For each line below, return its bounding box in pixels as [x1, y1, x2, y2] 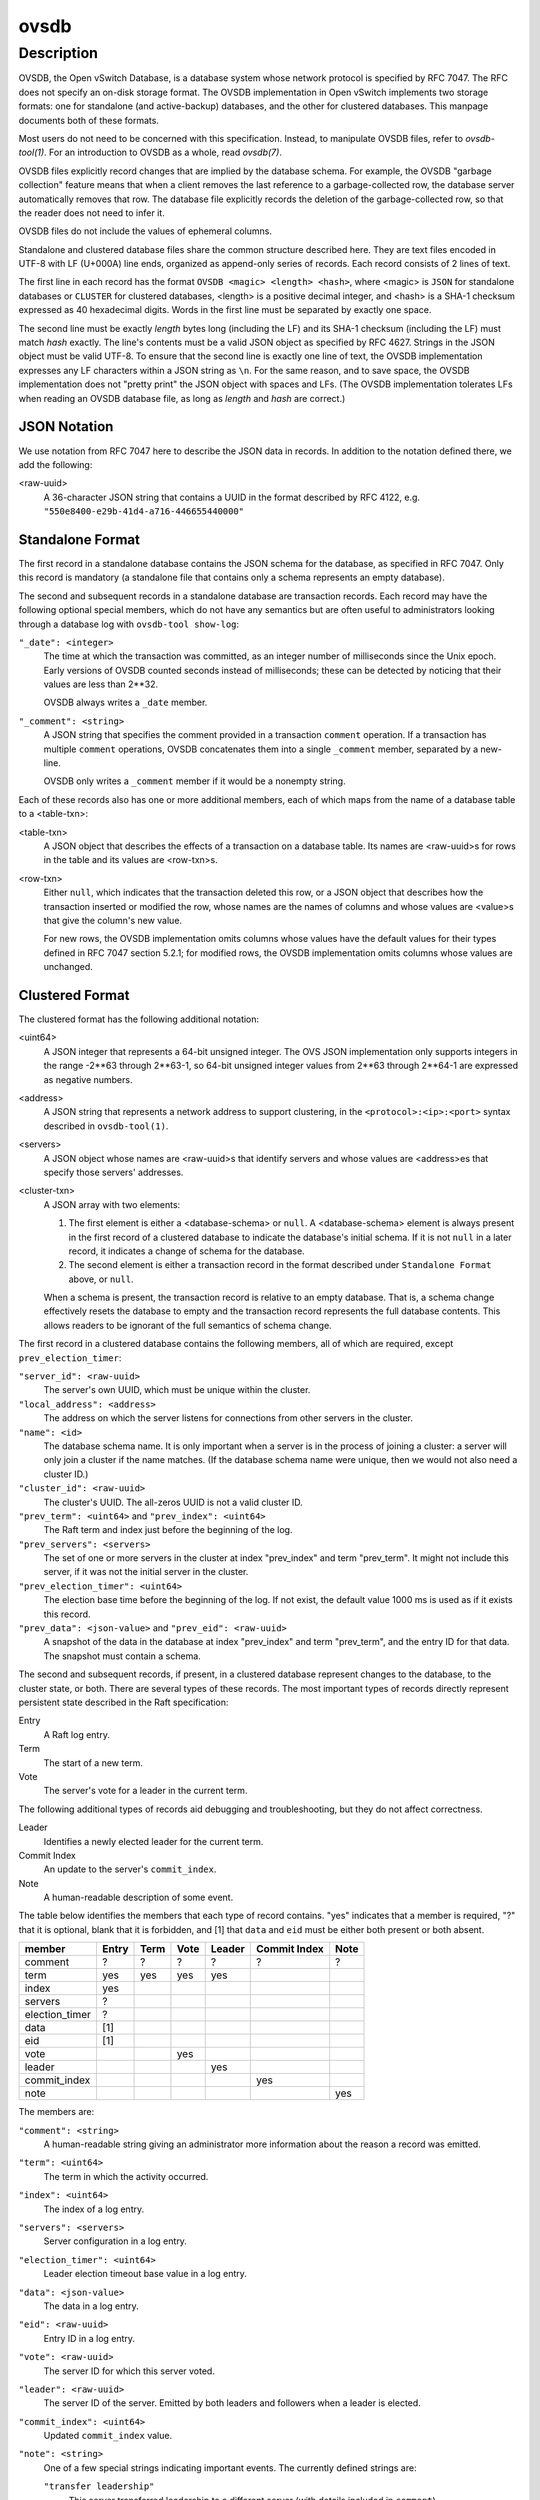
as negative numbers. [43, 1073, 133, 1085]
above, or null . [68, 1273, 134, 1285]
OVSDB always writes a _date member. [43, 696, 208, 709]
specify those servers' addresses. [43, 1166, 184, 1178]
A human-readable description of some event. [43, 1891, 234, 1904]
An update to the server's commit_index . [43, 1863, 217, 1875]
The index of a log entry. [43, 2203, 145, 2215]
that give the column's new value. [43, 914, 183, 926]
